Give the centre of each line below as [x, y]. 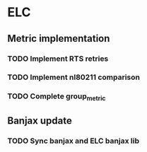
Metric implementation [59, 39]
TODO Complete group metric [57, 97]
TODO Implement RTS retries [58, 59]
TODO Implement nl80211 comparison [73, 77]
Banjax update [40, 121]
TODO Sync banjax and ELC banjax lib [73, 141]
